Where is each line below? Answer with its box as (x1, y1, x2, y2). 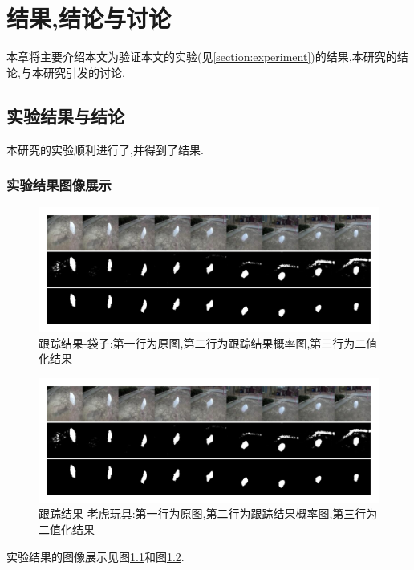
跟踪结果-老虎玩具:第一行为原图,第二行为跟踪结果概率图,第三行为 (39, 505, 378, 522)
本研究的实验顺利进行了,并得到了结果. (6, 140, 204, 157)
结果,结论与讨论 (6, 2, 171, 35)
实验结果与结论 (6, 103, 124, 128)
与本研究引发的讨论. (20, 63, 125, 80)
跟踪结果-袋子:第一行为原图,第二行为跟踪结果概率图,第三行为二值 (39, 334, 378, 351)
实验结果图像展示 (6, 175, 112, 195)
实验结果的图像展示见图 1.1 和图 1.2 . (6, 548, 185, 564)
